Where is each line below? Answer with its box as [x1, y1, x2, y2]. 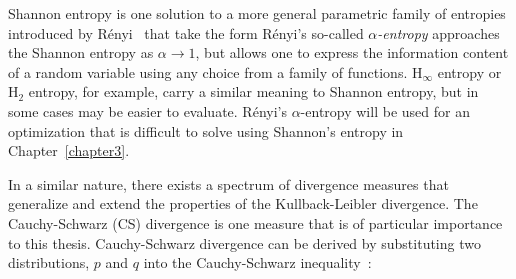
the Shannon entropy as [8, 42, 154, 63]
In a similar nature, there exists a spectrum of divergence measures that [8, 173, 449, 194]
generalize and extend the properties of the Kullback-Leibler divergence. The [8, 193, 478, 214]
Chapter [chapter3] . [8, 140, 130, 161]
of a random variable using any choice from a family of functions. [8, 61, 408, 82]
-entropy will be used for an [300, 100, 470, 121]
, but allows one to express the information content [195, 42, 509, 63]
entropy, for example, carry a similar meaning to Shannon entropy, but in [28, 81, 479, 102]
